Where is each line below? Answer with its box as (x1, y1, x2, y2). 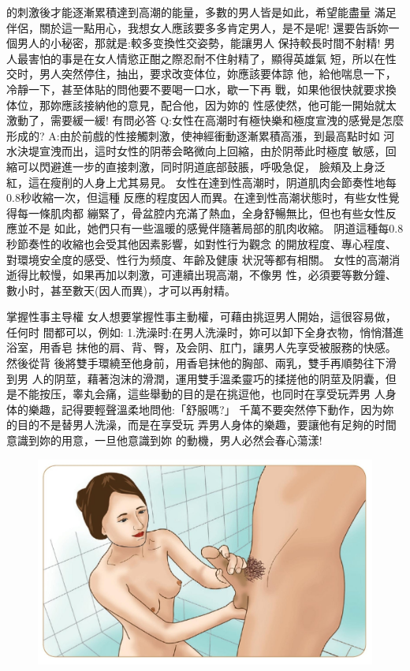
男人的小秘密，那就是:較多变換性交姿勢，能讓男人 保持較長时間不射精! (17, 35, 381, 51)
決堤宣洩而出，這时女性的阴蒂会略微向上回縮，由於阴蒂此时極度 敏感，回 (17, 143, 397, 159)
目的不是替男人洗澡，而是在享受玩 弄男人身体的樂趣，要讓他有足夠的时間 (17, 416, 397, 433)
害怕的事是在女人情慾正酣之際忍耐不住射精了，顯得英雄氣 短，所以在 (28, 50, 386, 66)
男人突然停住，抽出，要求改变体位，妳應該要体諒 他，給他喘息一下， (39, 65, 397, 82)
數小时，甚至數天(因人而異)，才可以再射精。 (6, 281, 236, 298)
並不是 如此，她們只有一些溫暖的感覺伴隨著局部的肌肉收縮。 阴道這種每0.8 (17, 220, 404, 237)
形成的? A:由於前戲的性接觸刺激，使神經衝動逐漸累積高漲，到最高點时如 (6, 127, 380, 144)
